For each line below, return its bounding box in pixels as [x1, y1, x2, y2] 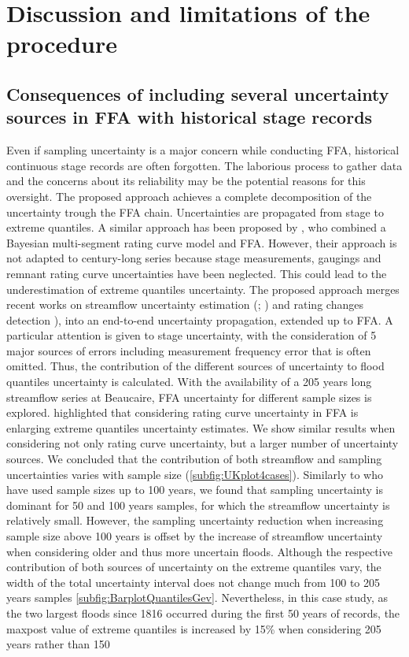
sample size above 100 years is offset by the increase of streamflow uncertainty [6, 528, 383, 544]
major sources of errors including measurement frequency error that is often [6, 342, 371, 358]
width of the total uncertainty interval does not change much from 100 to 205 [6, 573, 381, 590]
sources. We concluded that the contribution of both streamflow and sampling [6, 451, 382, 467]
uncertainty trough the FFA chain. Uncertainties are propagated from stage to [6, 203, 384, 220]
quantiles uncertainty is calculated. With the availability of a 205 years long [6, 373, 372, 390]
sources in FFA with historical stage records [6, 105, 373, 129]
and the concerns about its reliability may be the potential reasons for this [6, 173, 366, 189]
